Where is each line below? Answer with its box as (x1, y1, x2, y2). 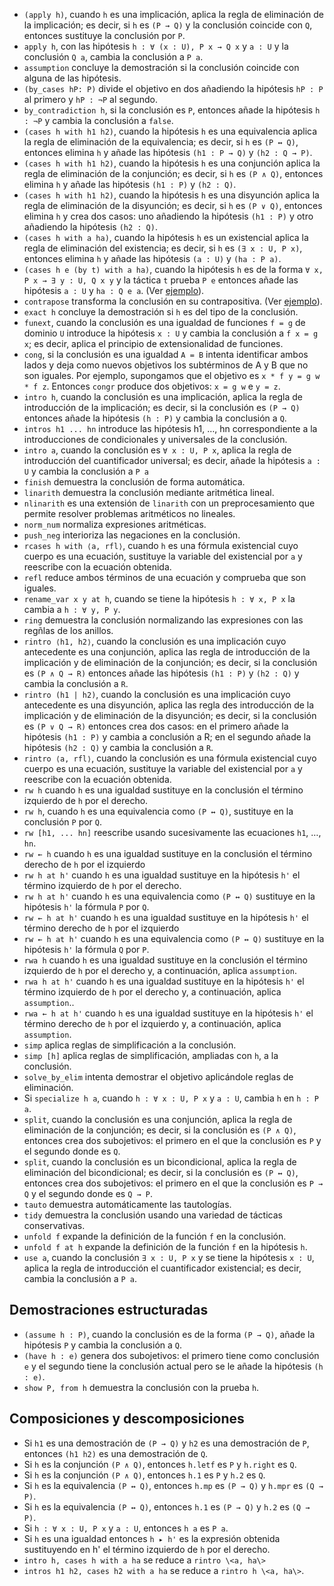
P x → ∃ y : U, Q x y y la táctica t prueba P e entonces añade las (23, 274, 299, 286)
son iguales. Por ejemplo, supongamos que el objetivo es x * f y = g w (23, 370, 321, 381)
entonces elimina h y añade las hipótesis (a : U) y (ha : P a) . (23, 253, 282, 264)
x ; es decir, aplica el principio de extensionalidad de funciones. (23, 338, 284, 349)
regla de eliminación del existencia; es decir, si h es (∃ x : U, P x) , (23, 242, 303, 254)
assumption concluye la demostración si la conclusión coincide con (23, 62, 300, 73)
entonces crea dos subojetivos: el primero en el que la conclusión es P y (23, 1135, 322, 1146)
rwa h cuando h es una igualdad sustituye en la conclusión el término (23, 954, 309, 966)
